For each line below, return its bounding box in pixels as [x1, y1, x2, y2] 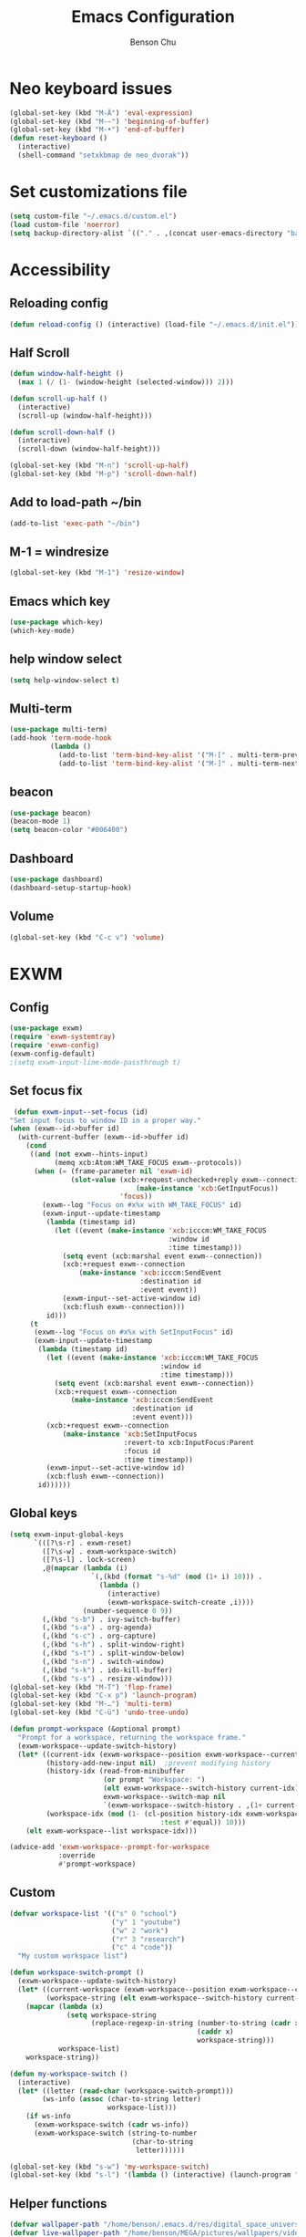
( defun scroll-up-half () [9, 394, 107, 403]
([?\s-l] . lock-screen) [42, 1555, 137, 1565]
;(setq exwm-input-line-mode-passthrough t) [9, 1057, 181, 1066]
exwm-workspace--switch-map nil [103, 1793, 226, 1802]
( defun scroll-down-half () [9, 427, 117, 437]
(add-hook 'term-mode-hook [9, 734, 112, 743]
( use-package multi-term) [9, 725, 107, 734]
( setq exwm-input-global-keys [9, 1530, 125, 1539]
